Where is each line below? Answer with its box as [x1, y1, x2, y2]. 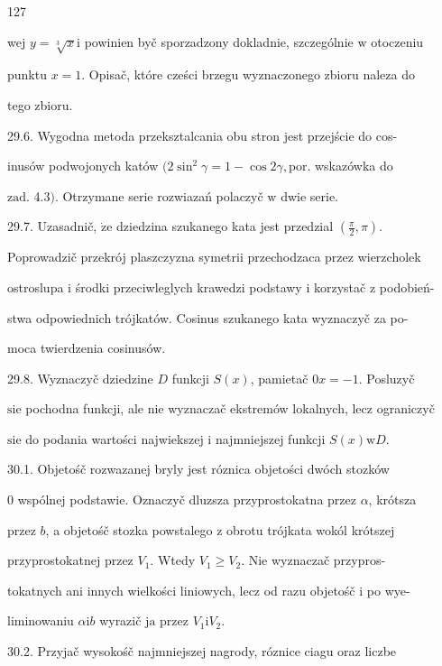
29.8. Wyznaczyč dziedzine [7, 368, 153, 387]
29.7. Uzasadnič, [7, 217, 97, 236]
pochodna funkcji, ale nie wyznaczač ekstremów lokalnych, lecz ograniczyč [25, 399, 435, 418]
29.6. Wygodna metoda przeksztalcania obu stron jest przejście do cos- [7, 125, 398, 144]
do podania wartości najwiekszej [25, 429, 204, 448]
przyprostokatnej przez [7, 550, 134, 569]
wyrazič [99, 611, 142, 630]
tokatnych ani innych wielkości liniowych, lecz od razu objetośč [7, 580, 355, 599]
